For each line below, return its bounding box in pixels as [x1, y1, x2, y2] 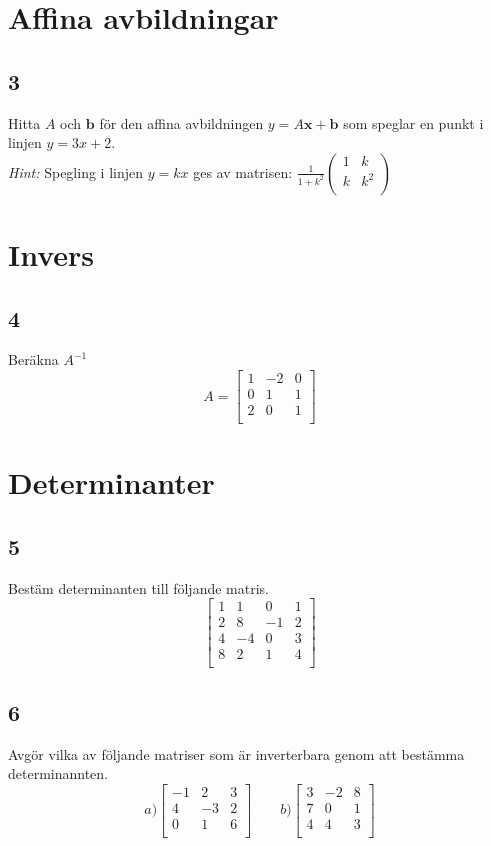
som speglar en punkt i [343, 112, 484, 133]
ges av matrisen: [193, 161, 293, 182]
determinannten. [8, 763, 109, 784]
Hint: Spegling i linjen [8, 161, 143, 182]
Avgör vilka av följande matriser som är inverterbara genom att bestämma [8, 743, 465, 764]
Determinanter [8, 462, 215, 503]
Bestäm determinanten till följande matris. [8, 577, 269, 598]
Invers [8, 233, 95, 274]
